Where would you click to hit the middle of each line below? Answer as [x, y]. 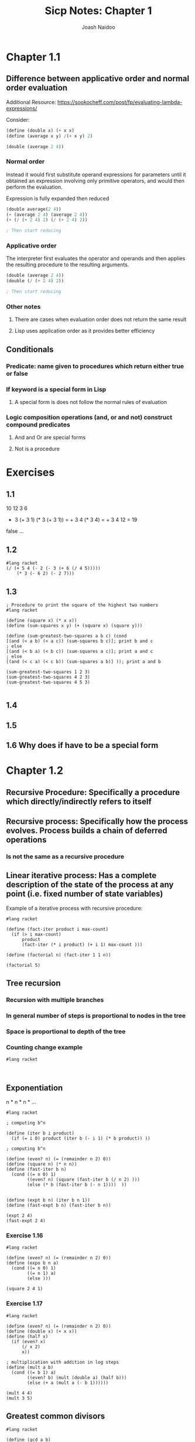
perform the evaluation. [34, 187]
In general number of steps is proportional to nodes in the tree [96, 1016]
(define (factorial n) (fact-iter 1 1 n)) [59, 955]
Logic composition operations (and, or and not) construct [89, 417]
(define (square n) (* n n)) [42, 1164]
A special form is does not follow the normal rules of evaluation [91, 402]
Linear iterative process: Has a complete [81, 875]
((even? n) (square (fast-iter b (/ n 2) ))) [84, 1180]
